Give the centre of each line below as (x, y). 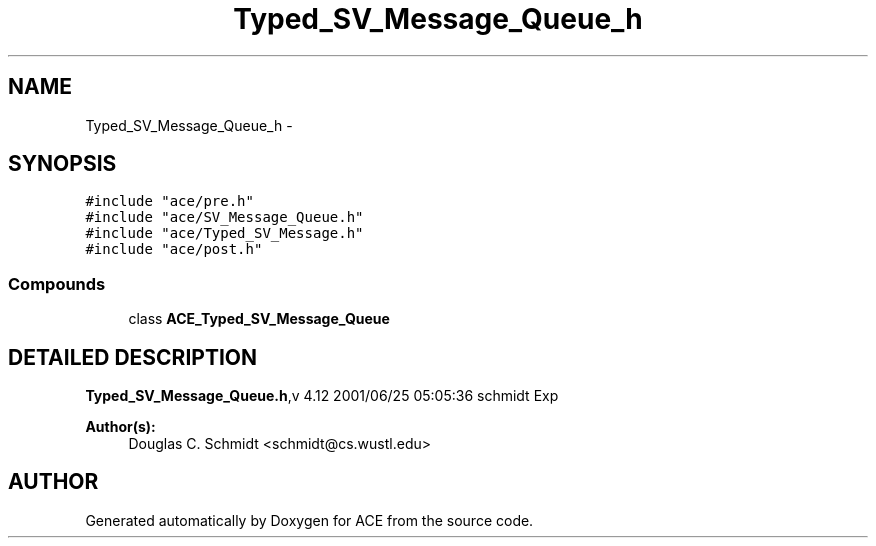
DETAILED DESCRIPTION (133, 357)
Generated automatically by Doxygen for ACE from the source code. (309, 520)
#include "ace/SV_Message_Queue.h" (224, 217)
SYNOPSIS (62, 164)
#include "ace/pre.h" (169, 201)
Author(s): (120, 427)
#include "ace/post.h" (174, 249)
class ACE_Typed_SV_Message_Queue (259, 319)
